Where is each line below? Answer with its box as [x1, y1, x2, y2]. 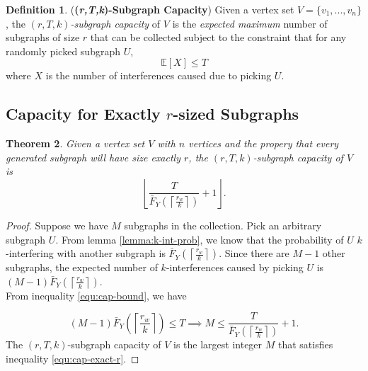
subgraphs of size [6, 30, 80, 45]
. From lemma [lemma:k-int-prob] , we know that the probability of [55, 232, 344, 246]
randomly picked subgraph [6, 43, 120, 58]
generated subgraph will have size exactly [6, 149, 180, 164]
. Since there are [219, 246, 289, 261]
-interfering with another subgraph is [6, 246, 166, 261]
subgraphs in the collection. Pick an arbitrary [124, 217, 322, 232]
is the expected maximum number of [172, 16, 328, 30]
